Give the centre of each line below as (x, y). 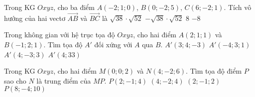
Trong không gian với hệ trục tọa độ (60, 35)
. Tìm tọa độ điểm (214, 71)
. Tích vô (238, 7)
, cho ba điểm (74, 7)
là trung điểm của (64, 80)
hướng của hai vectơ (35, 18)
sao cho (15, 80)
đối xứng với (113, 44)
